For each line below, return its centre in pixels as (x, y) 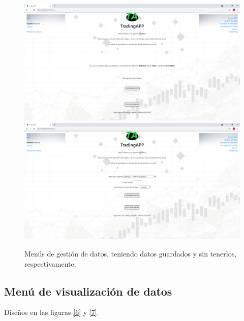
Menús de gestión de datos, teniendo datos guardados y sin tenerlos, (131, 253)
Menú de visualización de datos (88, 291)
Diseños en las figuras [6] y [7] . (52, 312)
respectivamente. (50, 263)
